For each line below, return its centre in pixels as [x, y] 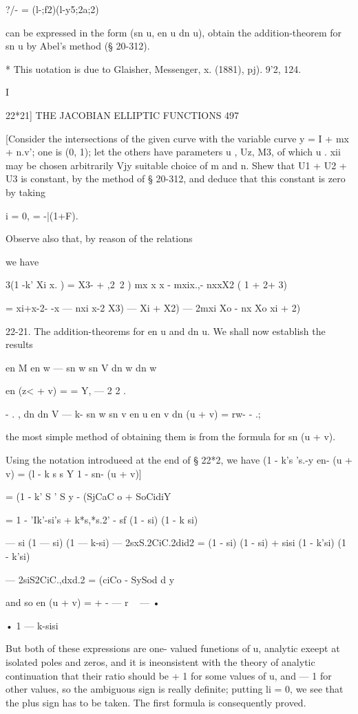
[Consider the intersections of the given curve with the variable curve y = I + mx [177, 138]
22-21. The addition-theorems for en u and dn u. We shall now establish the [166, 331]
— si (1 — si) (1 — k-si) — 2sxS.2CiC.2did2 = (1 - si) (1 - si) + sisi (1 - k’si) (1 [176, 542]
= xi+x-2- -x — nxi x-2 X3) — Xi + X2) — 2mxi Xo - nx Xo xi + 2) [153, 307]
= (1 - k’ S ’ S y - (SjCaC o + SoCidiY [88, 496]
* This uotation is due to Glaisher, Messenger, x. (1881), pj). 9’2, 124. [154, 68]
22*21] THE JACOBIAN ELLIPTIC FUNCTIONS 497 [123, 115]
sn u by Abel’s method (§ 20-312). [78, 46]
